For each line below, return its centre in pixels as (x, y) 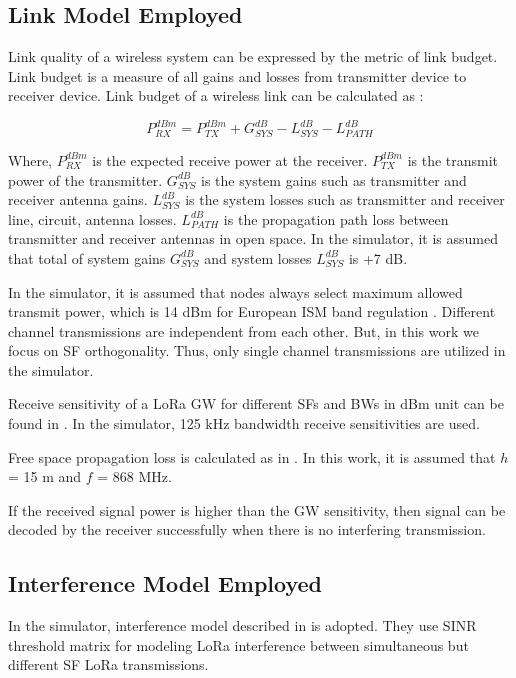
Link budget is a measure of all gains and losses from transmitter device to (237, 75)
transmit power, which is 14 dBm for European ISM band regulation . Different (252, 311)
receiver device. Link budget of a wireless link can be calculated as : (216, 95)
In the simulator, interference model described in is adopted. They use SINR (242, 625)
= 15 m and (45, 476)
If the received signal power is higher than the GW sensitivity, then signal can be (257, 509)
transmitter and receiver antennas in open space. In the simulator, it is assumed (253, 238)
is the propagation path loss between (336, 218)
